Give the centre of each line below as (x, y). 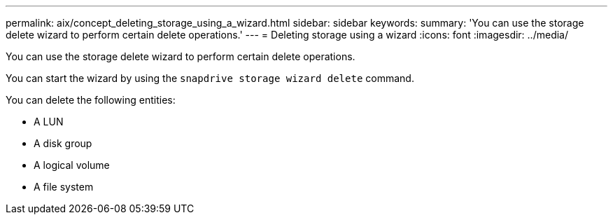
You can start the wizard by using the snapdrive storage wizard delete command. (210, 78)
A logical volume (72, 165)
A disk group (63, 143)
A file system (64, 187)
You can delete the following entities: (91, 100)
